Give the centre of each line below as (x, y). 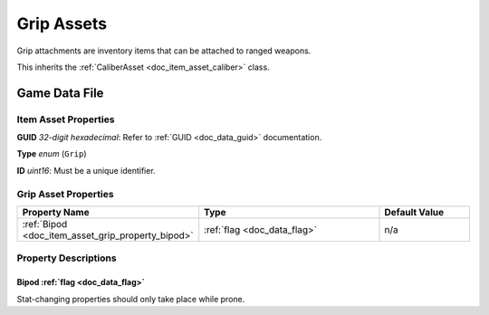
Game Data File (60, 93)
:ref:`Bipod (45, 224)
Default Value (414, 213)
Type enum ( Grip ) (52, 154)
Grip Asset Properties (65, 194)
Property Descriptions (67, 258)
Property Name (56, 213)
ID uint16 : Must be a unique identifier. (86, 170)
